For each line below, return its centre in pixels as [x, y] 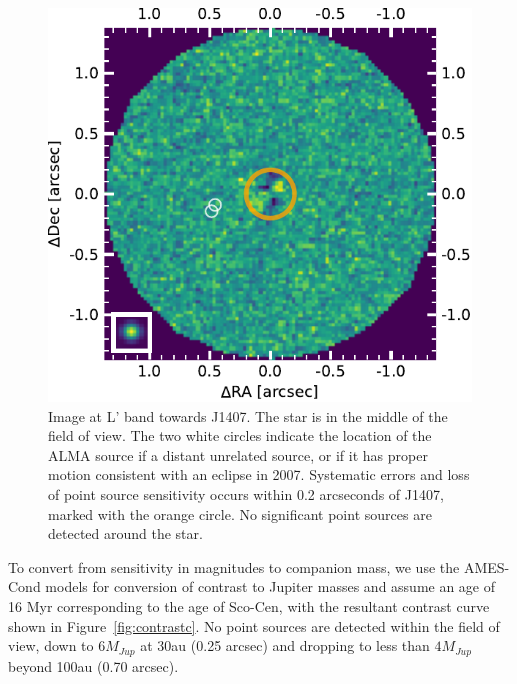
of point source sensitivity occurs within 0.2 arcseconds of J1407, [246, 493]
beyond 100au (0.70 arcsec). [93, 665]
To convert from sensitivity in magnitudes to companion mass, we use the [234, 566]
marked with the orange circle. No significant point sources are [240, 513]
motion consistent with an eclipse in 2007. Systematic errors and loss [259, 474]
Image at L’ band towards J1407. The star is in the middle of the [248, 415]
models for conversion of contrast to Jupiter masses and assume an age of [270, 586]
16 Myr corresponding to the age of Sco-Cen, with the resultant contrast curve [249, 605]
